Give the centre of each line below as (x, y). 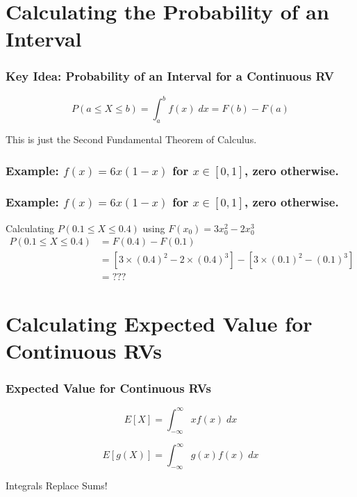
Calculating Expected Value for (159, 323)
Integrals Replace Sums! (57, 485)
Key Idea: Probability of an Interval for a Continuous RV (170, 76)
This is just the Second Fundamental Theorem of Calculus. (131, 139)
